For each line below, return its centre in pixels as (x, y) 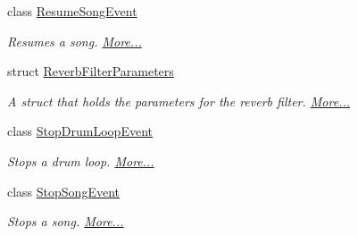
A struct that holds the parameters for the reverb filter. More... (179, 101)
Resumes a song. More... (75, 41)
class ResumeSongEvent (72, 11)
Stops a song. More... (66, 221)
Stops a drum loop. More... (81, 160)
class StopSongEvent (63, 191)
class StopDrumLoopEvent (80, 131)
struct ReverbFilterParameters (91, 71)
